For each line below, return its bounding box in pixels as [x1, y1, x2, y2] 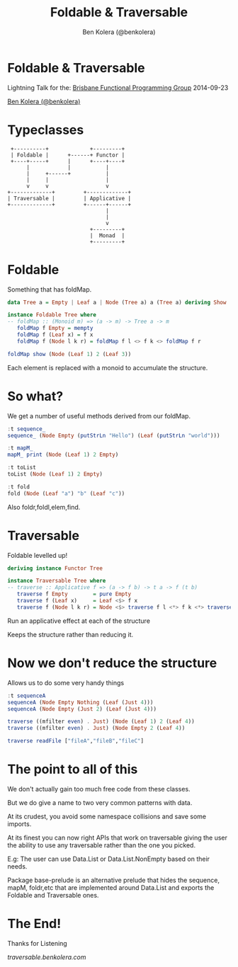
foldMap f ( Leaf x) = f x [16, 331, 93, 338]
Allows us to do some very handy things [7, 678, 125, 687]
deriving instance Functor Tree [7, 564, 103, 572]
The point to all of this [7, 762, 138, 777]
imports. [7, 819, 32, 828]
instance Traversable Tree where [7, 578, 106, 585]
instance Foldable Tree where [7, 311, 97, 319]
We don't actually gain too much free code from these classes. [7, 784, 191, 793]
